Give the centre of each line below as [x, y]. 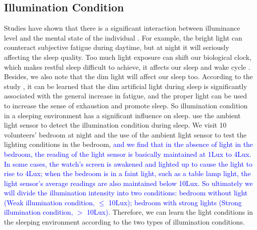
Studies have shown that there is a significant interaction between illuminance [122, 28]
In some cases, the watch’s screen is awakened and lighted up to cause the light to [128, 163]
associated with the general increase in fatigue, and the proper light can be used [126, 96]
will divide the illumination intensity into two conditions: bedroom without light [126, 193]
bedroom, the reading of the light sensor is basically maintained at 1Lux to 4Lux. [128, 154]
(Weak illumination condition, [50, 202]
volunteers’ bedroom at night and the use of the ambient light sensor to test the [125, 134]
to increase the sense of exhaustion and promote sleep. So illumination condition [126, 105]
